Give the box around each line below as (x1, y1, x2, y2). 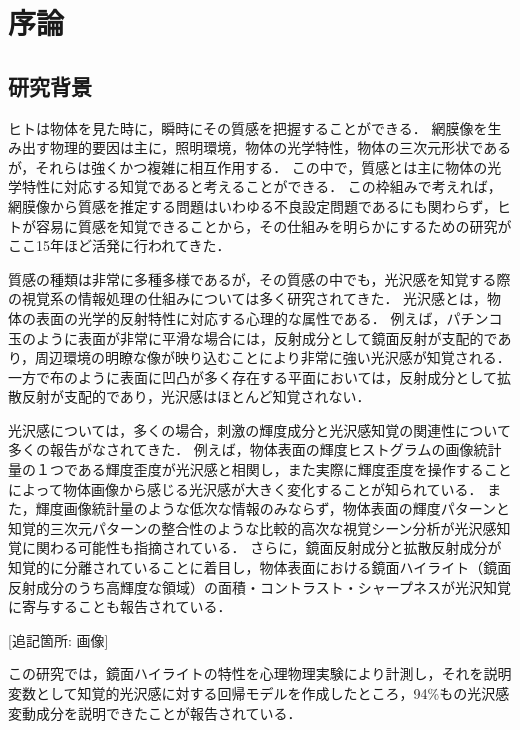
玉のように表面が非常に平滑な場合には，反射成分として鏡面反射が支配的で (8, 327, 498, 348)
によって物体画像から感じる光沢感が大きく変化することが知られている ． (8, 478, 483, 499)
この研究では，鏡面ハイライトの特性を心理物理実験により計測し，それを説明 (8, 663, 512, 684)
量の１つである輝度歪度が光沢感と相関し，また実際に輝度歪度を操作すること (8, 459, 512, 480)
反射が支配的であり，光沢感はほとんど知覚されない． (21, 386, 371, 407)
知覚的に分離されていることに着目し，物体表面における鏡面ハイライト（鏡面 (8, 557, 512, 578)
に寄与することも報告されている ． (8, 596, 232, 617)
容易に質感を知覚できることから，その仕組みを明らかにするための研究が (35, 215, 512, 236)
